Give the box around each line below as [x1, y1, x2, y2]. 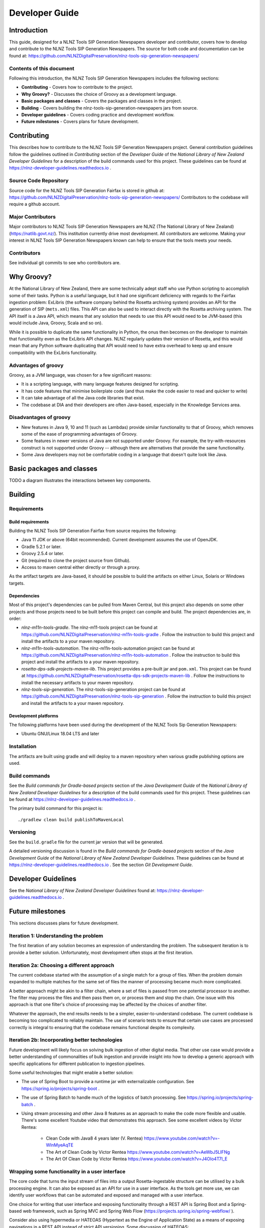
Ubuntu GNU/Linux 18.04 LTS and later [21, 731, 100, 737]
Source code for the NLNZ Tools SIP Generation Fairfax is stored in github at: [9, 187, 165, 194]
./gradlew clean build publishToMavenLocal [18, 817, 124, 822]
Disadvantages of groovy [9, 414, 71, 421]
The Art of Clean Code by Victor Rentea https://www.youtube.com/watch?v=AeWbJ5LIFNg [46, 1149, 230, 1155]
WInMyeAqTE [46, 1142, 74, 1148]
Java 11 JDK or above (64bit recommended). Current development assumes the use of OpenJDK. [21, 537, 218, 543]
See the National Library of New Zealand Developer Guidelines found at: [9, 887, 156, 893]
